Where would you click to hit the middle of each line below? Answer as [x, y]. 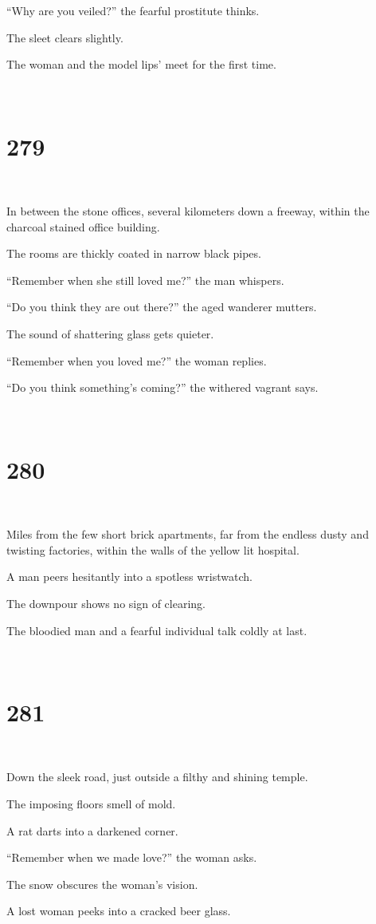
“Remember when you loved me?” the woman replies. [137, 360]
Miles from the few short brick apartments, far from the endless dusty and [188, 534]
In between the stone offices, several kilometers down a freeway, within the [188, 211]
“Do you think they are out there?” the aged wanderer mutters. [162, 307]
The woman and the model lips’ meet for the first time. [141, 64]
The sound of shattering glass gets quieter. [110, 334]
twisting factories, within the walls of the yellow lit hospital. [153, 549]
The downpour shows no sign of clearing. [106, 603]
